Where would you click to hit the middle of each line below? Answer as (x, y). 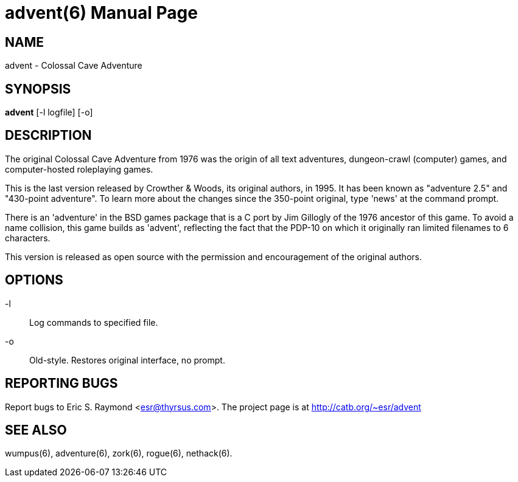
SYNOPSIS (38, 89)
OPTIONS (34, 280)
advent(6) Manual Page (101, 13)
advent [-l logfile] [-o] (49, 112)
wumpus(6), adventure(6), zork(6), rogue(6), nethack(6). (119, 453)
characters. (28, 238)
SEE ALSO (36, 430)
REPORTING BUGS (61, 384)
